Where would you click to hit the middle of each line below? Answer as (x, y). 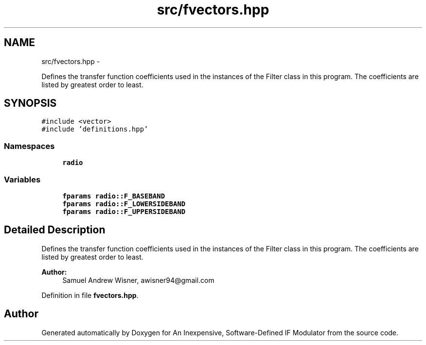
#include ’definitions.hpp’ (95, 129)
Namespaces (29, 146)
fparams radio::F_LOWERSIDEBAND (124, 204)
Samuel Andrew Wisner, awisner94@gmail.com (138, 280)
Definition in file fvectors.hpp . (90, 295)
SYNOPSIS (30, 103)
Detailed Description (55, 230)
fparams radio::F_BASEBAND (114, 196)
